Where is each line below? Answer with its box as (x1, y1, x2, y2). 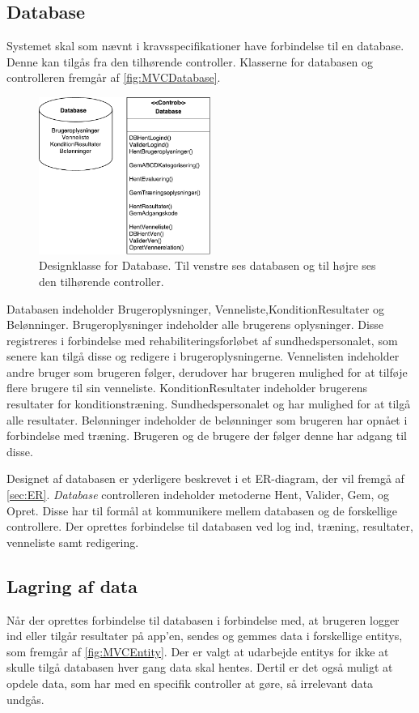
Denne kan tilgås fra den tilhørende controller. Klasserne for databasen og (6, 53, 374, 70)
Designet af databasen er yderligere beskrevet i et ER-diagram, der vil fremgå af (6, 470, 404, 487)
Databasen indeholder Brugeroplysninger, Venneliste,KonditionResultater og (6, 300, 385, 317)
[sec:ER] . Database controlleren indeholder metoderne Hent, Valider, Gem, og (6, 486, 390, 503)
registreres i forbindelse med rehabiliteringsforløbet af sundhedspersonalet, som (6, 331, 398, 348)
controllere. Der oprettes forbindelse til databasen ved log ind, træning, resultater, (6, 518, 413, 535)
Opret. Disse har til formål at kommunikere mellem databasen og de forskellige (6, 502, 397, 519)
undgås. (6, 690, 44, 707)
